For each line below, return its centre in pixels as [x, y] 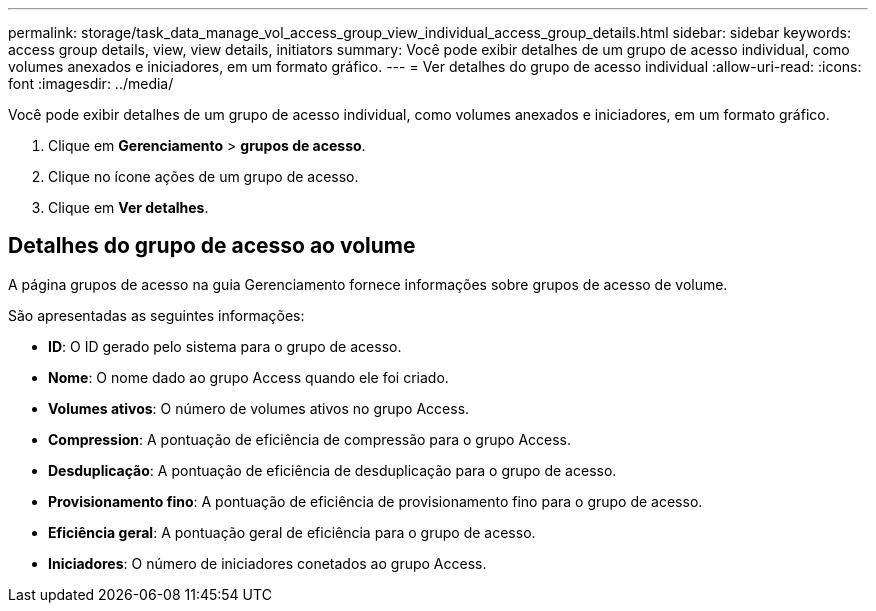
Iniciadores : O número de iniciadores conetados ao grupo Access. [267, 563]
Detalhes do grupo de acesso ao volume [212, 246]
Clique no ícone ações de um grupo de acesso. [203, 176]
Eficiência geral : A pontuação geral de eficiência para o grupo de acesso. [292, 532]
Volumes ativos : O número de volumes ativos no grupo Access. [259, 408]
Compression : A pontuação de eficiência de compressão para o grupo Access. [310, 439]
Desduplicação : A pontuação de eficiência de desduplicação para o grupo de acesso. [332, 470]
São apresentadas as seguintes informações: [156, 315]
